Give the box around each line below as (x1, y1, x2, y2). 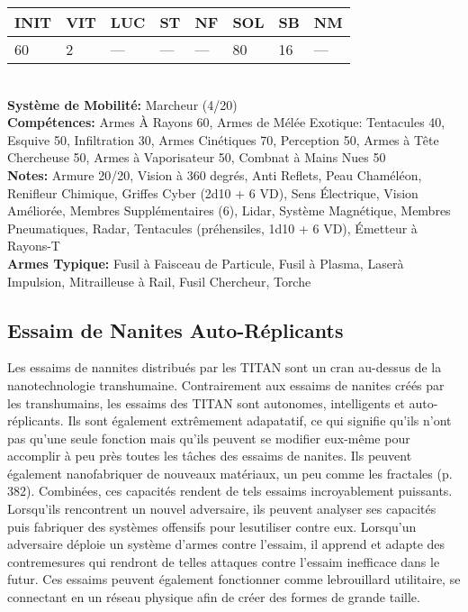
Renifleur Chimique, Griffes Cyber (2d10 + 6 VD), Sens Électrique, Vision (7, 183, 418, 202)
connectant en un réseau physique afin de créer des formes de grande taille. (7, 588, 420, 607)
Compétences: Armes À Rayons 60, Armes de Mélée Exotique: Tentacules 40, (7, 113, 445, 132)
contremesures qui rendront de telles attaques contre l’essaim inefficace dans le (7, 552, 440, 571)
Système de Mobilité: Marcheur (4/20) (7, 95, 238, 114)
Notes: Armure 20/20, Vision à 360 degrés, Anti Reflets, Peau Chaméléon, (7, 165, 422, 184)
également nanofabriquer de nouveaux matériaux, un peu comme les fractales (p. (7, 463, 453, 482)
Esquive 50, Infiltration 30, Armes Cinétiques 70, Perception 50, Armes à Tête (7, 130, 439, 149)
